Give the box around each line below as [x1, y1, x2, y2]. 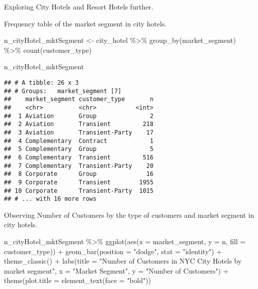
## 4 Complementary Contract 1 [4, 137, 154, 144]
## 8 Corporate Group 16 [4, 170, 154, 178]
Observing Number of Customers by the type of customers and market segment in [4, 209, 255, 220]
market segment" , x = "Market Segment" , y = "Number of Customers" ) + [4, 265, 229, 276]
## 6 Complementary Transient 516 [4, 153, 154, 161]
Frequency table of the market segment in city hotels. [4, 18, 167, 28]
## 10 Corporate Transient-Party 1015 [4, 187, 154, 194]
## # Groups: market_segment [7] [4, 87, 122, 95]
